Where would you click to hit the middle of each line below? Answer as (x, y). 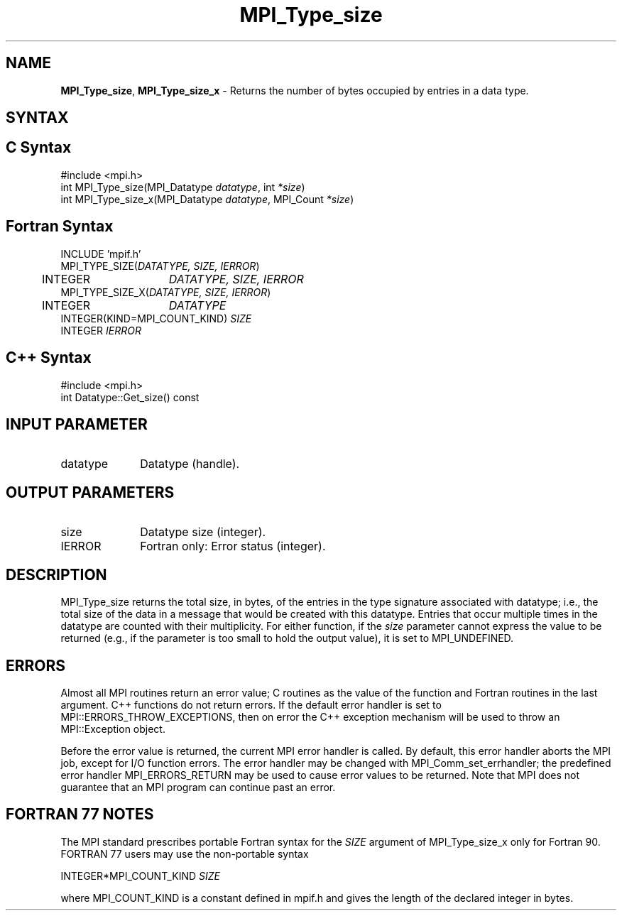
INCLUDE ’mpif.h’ (101, 253)
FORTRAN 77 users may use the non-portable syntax (185, 854)
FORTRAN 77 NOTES (80, 814)
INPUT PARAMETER (77, 424)
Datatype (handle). (190, 464)
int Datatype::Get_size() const (130, 397)
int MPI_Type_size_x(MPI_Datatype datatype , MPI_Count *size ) (207, 199)
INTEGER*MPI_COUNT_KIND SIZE (140, 876)
